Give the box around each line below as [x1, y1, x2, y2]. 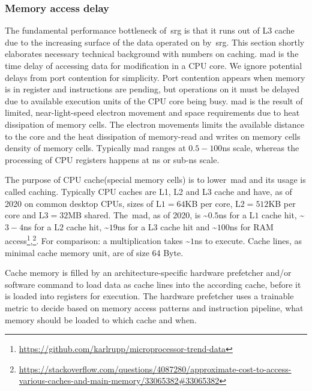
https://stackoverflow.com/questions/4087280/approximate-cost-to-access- [19, 362, 292, 375]
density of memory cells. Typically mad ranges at [5, 142, 186, 154]
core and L [5, 209, 44, 221]
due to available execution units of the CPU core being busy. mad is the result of [5, 94, 303, 107]
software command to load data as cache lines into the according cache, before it [5, 278, 301, 290]
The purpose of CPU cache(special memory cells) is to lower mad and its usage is [5, 173, 306, 186]
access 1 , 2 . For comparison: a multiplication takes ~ [5, 233, 190, 246]
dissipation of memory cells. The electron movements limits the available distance [5, 118, 305, 130]
